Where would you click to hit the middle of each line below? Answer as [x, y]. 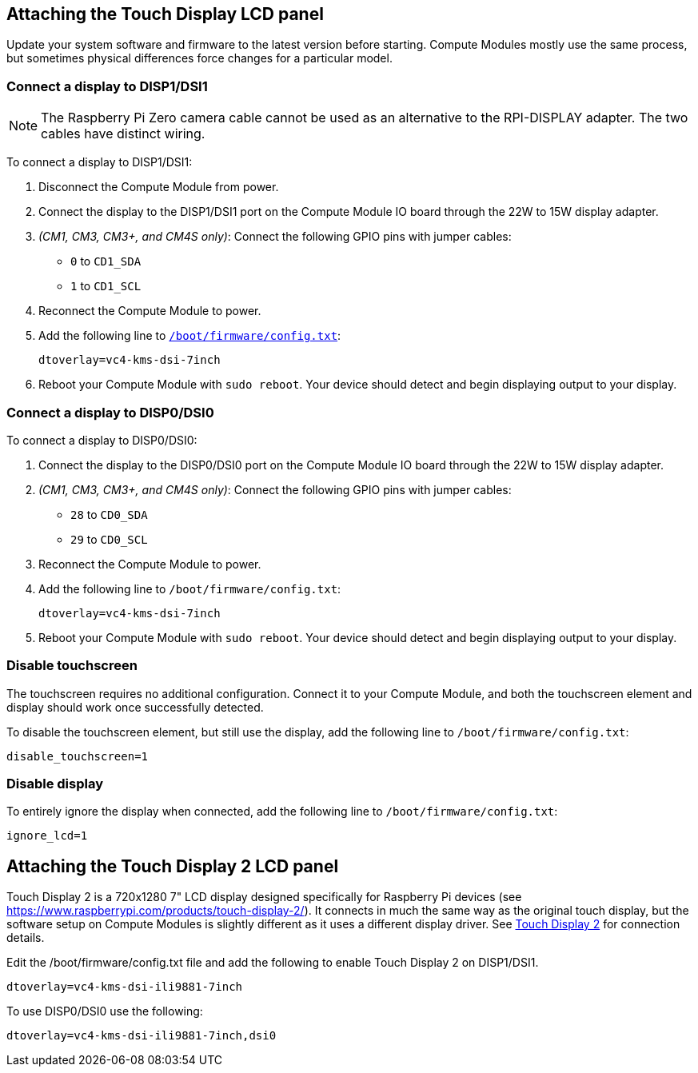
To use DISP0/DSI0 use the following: [105, 1011]
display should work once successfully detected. [135, 707]
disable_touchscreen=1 [78, 756]
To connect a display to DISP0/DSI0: [102, 440]
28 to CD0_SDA [109, 514]
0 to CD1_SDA [106, 261]
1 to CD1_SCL [106, 286]
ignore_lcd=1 [47, 836]
